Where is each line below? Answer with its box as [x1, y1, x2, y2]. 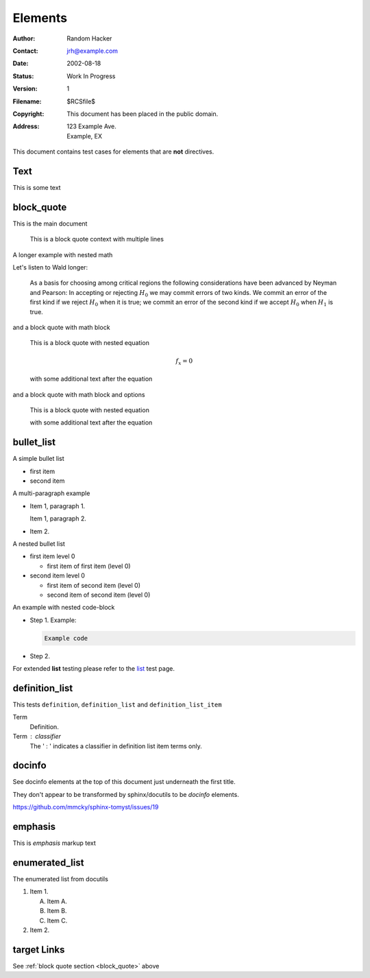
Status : [12, 72, 34, 80]
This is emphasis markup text [12, 839, 96, 847]
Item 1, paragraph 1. [29, 501, 86, 510]
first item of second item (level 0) [47, 581, 140, 589]
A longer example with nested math [12, 250, 113, 259]
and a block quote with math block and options [12, 390, 145, 398]
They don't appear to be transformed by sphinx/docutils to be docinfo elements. [12, 790, 239, 798]
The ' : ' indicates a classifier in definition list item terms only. [29, 741, 202, 750]
